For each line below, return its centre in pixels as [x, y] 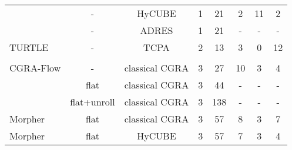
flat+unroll [93, 102]
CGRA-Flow [35, 68]
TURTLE [29, 47]
